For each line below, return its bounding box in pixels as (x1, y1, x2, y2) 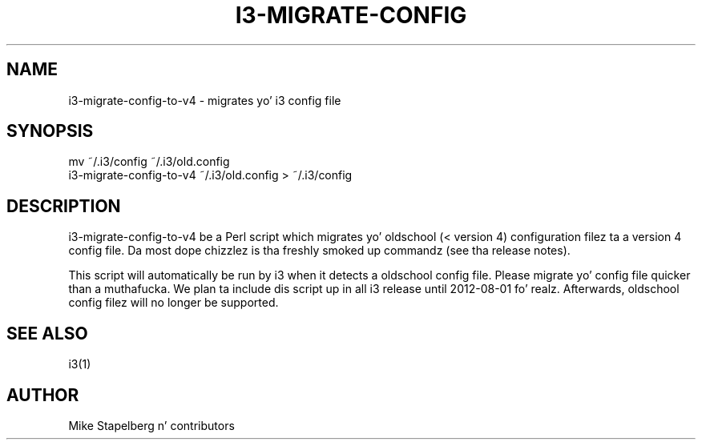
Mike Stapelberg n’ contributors (68, 418, 235, 432)
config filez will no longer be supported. (68, 295, 279, 310)
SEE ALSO (6, 323, 88, 344)
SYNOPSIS (6, 121, 94, 142)
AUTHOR (6, 384, 79, 405)
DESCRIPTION (6, 195, 121, 216)
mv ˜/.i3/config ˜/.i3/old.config (68, 155, 230, 169)
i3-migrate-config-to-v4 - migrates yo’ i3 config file (68, 93, 341, 107)
